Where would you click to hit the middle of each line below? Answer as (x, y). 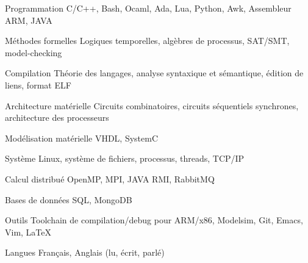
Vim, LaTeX (28, 232)
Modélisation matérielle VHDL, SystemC (82, 138)
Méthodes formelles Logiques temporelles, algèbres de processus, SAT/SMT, (147, 41)
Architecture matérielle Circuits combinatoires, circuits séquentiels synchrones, (152, 105)
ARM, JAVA (29, 20)
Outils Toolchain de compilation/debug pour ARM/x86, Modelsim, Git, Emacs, (154, 220)
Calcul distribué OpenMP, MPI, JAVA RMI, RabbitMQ (110, 178)
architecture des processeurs (57, 117)
